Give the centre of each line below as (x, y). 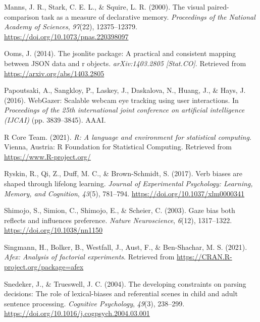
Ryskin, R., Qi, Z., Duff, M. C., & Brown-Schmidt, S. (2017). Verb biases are (123, 173)
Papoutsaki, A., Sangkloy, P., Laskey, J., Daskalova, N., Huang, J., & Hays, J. (125, 90)
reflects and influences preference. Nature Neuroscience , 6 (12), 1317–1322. (118, 220)
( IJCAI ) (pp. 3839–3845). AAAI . (55, 119)
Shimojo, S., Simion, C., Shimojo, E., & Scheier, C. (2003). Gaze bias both (120, 210)
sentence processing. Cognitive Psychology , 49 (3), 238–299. (94, 303)
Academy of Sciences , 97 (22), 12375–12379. (71, 26)
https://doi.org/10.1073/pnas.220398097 (66, 36)
